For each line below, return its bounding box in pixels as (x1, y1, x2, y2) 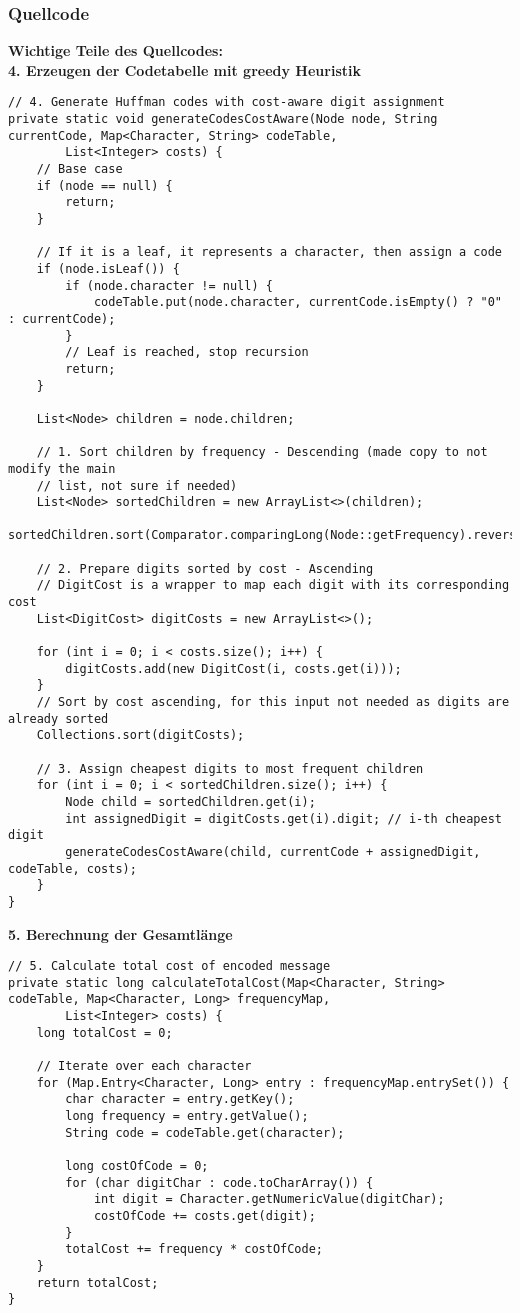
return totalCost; (36, 1275, 159, 1290)
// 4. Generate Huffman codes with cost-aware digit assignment (8, 95, 445, 110)
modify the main (8, 461, 116, 476)
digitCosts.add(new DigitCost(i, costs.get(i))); (65, 661, 402, 676)
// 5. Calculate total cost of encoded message (8, 959, 331, 974)
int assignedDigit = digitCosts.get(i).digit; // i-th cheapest (65, 811, 502, 826)
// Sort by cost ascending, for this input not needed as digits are (36, 695, 510, 710)
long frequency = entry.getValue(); (65, 1109, 309, 1124)
